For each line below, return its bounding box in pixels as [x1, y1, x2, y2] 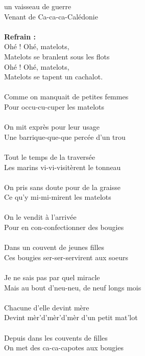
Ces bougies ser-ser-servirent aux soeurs [4, 252, 128, 262]
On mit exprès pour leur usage [4, 121, 100, 132]
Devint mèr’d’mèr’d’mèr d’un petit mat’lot [4, 312, 138, 323]
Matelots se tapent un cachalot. [4, 71, 103, 82]
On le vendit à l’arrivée [4, 212, 77, 222]
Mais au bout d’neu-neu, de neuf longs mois [4, 282, 141, 292]
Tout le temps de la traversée [4, 151, 95, 162]
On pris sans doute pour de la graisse [4, 181, 121, 192]
